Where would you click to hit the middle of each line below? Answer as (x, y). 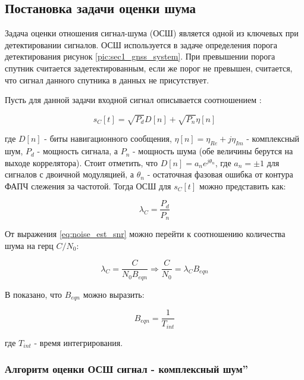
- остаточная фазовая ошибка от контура (220, 174)
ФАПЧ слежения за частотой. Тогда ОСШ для (88, 186)
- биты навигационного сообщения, (108, 138)
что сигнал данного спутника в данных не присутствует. (107, 80)
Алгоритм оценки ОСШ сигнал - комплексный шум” (126, 369)
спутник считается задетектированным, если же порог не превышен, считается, (149, 68)
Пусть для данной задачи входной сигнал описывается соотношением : (133, 100)
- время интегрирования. (79, 342)
